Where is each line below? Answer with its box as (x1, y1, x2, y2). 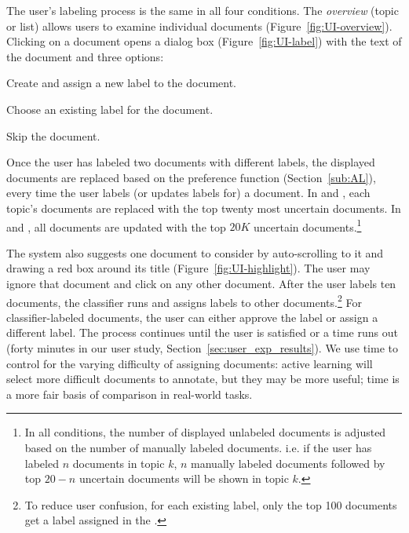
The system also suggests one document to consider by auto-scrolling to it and (6, 244, 384, 261)
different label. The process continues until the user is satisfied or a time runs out (6, 324, 398, 341)
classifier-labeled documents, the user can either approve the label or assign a (6, 308, 378, 325)
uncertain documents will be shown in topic (79, 470, 289, 487)
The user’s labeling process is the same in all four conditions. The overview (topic (6, 2, 399, 18)
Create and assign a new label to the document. (6, 75, 237, 91)
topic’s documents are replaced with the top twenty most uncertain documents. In (6, 199, 401, 216)
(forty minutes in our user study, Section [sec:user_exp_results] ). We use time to (6, 340, 399, 356)
